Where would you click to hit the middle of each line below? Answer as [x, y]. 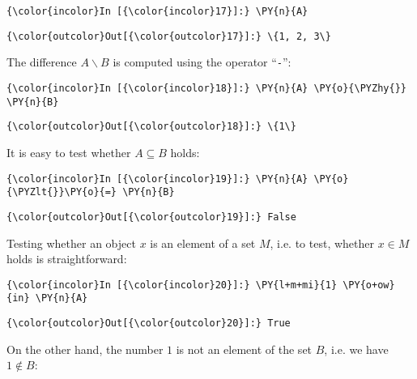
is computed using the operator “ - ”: [202, 62]
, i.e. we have [356, 349]
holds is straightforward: [67, 259]
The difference [42, 62]
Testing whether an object [71, 243]
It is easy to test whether [69, 152]
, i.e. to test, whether [322, 243]
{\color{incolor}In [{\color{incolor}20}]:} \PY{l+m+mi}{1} [172, 285]
